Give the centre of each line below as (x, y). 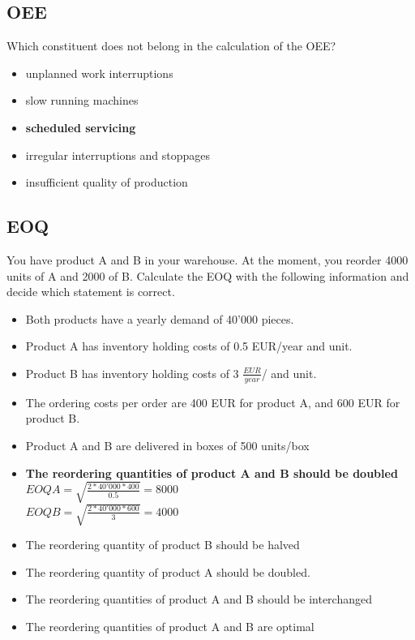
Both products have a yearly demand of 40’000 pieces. (160, 318)
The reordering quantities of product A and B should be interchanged (199, 599)
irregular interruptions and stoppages (118, 155)
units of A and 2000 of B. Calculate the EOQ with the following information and (208, 275)
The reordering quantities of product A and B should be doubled (212, 472)
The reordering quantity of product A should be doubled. (168, 571)
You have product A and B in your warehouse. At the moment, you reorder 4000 (207, 259)
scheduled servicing (81, 127)
